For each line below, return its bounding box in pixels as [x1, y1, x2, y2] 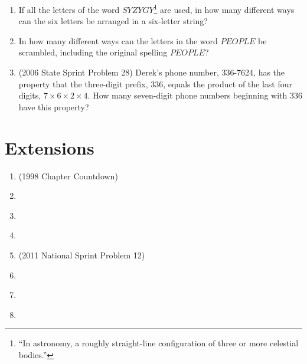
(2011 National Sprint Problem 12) [18, 248, 145, 261]
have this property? [18, 100, 89, 113]
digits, [18, 89, 41, 101]
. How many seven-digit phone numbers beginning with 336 [87, 89, 303, 101]
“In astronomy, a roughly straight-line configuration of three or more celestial [18, 337, 299, 349]
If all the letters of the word [18, 3, 120, 15]
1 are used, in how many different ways [153, 2, 295, 15]
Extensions [5, 135, 94, 159]
